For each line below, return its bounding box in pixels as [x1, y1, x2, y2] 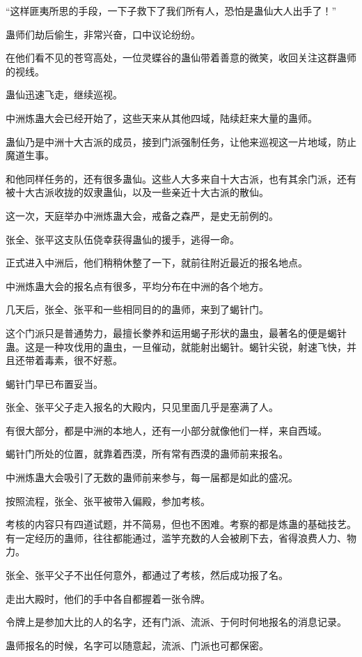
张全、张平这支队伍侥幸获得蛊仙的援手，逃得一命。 [6, 232, 239, 246]
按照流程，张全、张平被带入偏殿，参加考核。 [6, 493, 210, 508]
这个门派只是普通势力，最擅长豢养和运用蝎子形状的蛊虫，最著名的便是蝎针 [6, 325, 347, 340]
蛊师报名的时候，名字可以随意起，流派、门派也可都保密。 [6, 637, 269, 652]
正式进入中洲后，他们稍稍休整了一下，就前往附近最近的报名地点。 [6, 255, 308, 270]
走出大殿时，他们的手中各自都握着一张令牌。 [6, 591, 210, 605]
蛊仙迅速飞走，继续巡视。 [6, 87, 123, 102]
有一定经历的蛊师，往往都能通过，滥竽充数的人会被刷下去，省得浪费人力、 [6, 530, 347, 545]
